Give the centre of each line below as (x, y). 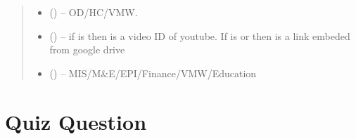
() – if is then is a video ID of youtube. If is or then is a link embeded (200, 35)
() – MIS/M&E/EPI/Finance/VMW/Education (153, 73)
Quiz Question (76, 121)
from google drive (87, 49)
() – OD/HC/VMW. (94, 12)
